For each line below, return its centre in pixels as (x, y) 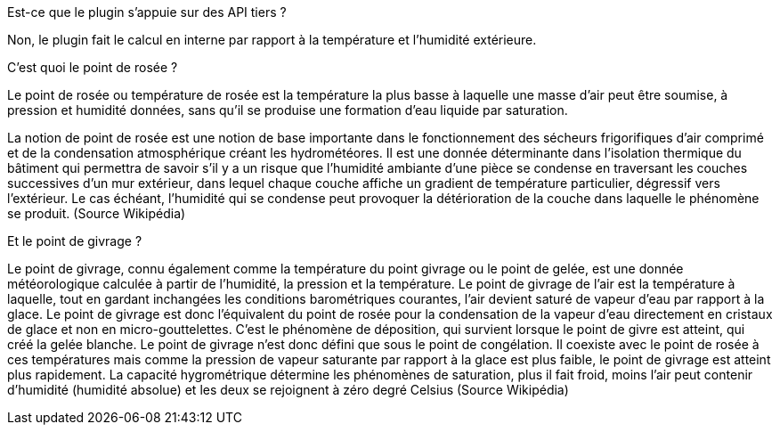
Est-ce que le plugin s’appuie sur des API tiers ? (147, 12)
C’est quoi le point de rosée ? (93, 67)
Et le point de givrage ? (75, 241)
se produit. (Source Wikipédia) (97, 213)
